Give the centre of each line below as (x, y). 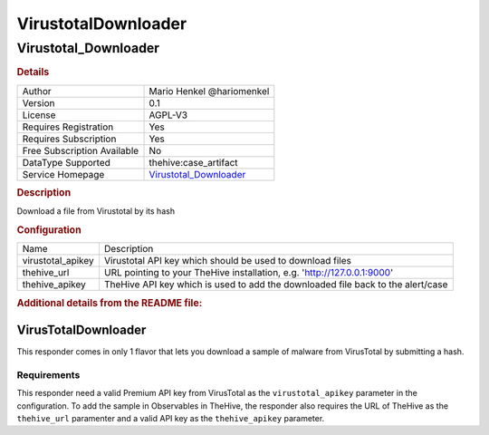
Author (37, 91)
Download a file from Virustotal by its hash (96, 211)
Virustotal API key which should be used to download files (228, 261)
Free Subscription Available (81, 150)
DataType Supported (66, 162)
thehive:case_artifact (194, 162)
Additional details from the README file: (110, 303)
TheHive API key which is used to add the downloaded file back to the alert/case (276, 285)
